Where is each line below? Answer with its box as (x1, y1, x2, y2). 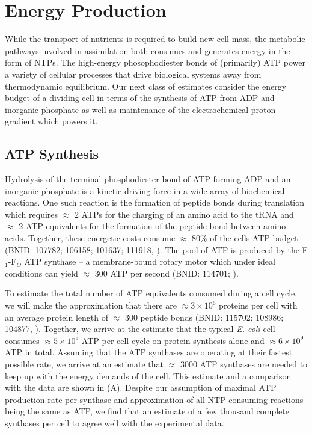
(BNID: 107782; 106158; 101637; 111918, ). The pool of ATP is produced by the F (5, 243, 308, 256)
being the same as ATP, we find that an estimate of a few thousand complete (5, 405, 289, 417)
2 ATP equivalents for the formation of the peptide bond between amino (19, 220, 286, 232)
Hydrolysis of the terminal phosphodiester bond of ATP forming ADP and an (5, 173, 291, 185)
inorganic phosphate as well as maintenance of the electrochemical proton (5, 103, 276, 115)
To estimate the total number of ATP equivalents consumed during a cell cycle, (5, 287, 298, 299)
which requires (5, 207, 58, 220)
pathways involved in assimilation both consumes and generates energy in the (5, 44, 290, 57)
